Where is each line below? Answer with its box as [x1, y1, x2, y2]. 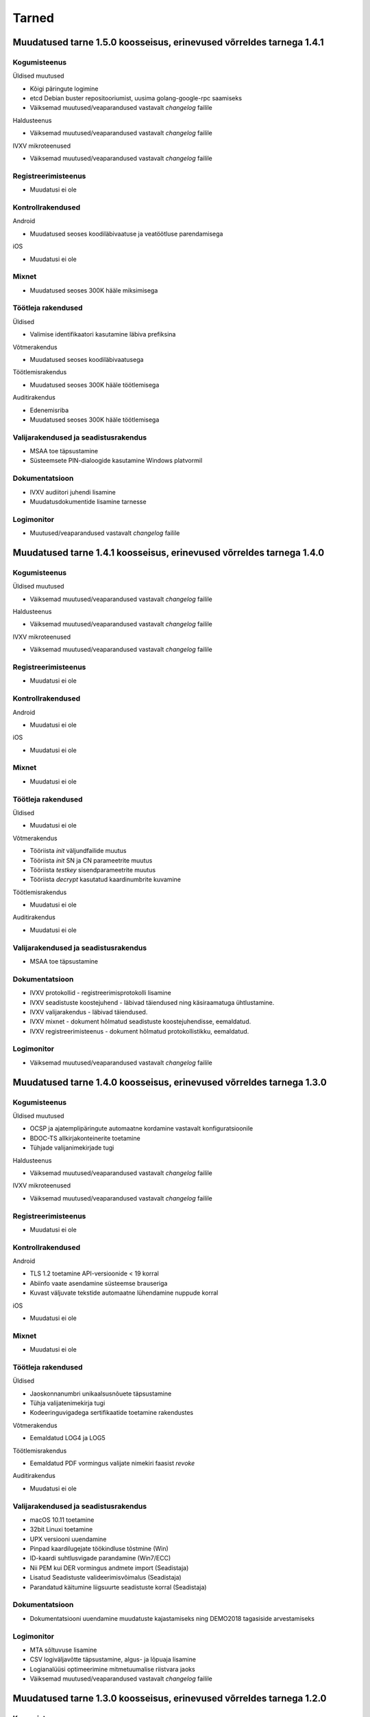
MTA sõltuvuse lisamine [29, 1646, 97, 1654]
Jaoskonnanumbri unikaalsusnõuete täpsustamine [29, 1389, 172, 1398]
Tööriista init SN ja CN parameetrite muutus [29, 856, 153, 865]
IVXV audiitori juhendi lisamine [29, 488, 116, 496]
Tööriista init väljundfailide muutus [29, 847, 127, 855]
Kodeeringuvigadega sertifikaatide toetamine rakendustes [29, 1409, 194, 1417]
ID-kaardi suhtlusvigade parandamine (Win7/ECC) [29, 1554, 171, 1562]
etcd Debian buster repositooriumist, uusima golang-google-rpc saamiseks [29, 94, 243, 102]
